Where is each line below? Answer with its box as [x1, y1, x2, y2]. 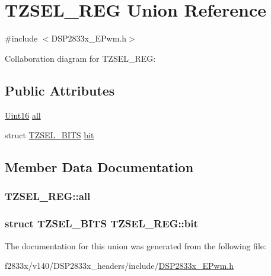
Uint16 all [5, 109, 41, 121]
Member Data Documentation [5, 158, 194, 176]
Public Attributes [5, 81, 115, 99]
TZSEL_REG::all [5, 189, 91, 204]
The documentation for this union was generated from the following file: [5, 239, 266, 252]
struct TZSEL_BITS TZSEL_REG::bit [5, 216, 198, 231]
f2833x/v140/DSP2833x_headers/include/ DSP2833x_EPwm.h [5, 259, 234, 272]
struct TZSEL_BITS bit [5, 129, 94, 141]
